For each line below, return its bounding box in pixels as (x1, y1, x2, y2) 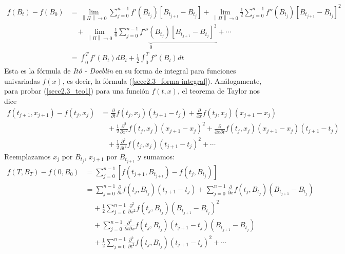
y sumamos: (137, 151, 175, 161)
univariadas (4, 75, 40, 86)
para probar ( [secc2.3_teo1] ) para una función (4, 85, 149, 96)
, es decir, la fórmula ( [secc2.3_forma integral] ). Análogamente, (62, 75, 262, 86)
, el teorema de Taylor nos (177, 85, 260, 96)
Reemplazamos (4, 151, 51, 161)
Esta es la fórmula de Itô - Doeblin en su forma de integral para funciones (4, 65, 236, 76)
